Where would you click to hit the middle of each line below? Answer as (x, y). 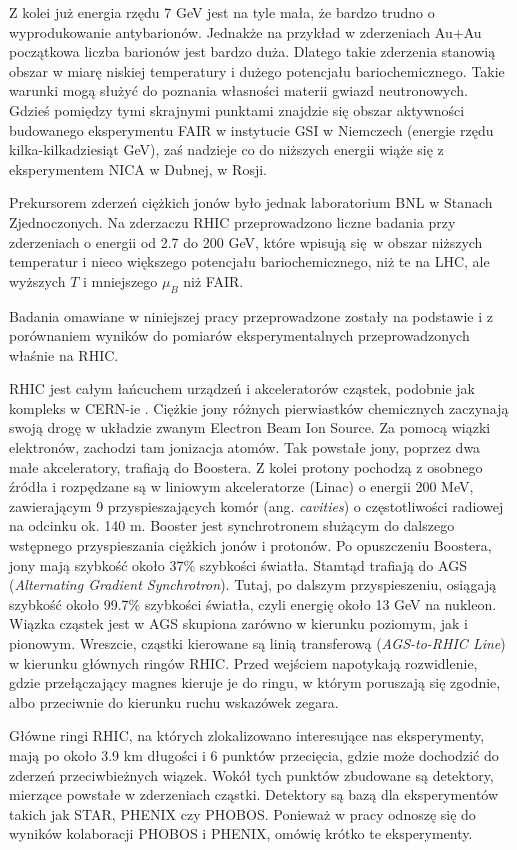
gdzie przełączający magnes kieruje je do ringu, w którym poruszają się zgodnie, (255, 682)
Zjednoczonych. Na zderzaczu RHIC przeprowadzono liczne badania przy (232, 221)
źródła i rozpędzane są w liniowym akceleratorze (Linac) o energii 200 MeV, (241, 486)
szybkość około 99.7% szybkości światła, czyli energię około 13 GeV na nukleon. (253, 603)
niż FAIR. (213, 280)
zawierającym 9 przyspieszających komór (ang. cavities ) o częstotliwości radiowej (256, 505)
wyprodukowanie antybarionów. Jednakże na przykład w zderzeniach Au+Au (245, 31)
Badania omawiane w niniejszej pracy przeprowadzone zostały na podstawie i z (251, 315)
